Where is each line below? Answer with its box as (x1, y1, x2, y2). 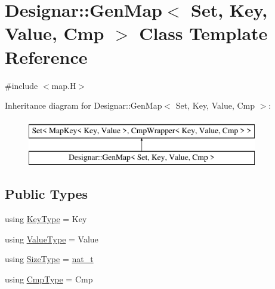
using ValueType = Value (5, 232, 98, 245)
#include (5, 79, 38, 91)
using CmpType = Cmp (5, 272, 93, 285)
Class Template (139, 21, 268, 45)
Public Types (5, 185, 88, 203)
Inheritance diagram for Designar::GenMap (5, 99, 162, 112)
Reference (5, 44, 88, 69)
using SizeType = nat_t (5, 253, 94, 265)
